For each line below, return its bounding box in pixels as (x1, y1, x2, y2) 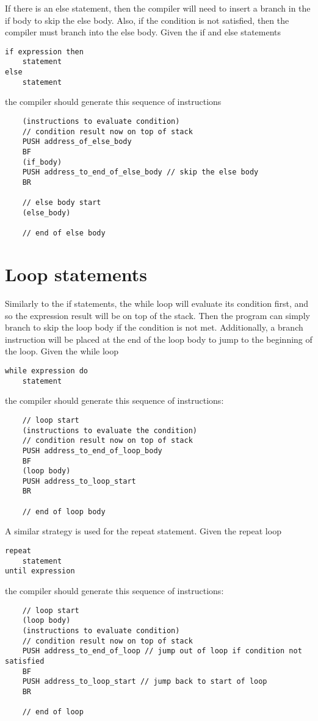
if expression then (5, 47, 84, 56)
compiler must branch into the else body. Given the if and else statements (5, 26, 281, 38)
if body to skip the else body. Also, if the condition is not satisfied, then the (5, 13, 289, 26)
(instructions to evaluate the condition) (22, 426, 197, 435)
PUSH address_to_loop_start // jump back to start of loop (22, 677, 267, 686)
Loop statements (5, 262, 148, 287)
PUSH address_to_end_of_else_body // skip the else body (22, 168, 259, 177)
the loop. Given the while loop (5, 345, 119, 357)
